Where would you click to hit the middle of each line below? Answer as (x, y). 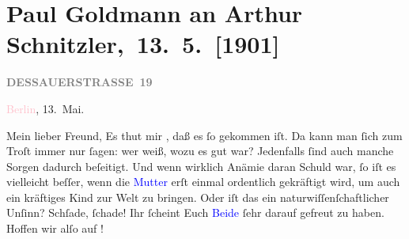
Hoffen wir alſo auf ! (55, 228)
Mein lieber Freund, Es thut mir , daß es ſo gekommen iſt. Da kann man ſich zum (204, 135)
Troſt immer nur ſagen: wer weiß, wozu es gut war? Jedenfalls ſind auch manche (200, 151)
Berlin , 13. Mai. (45, 108)
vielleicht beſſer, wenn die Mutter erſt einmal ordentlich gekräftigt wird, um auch (203, 182)
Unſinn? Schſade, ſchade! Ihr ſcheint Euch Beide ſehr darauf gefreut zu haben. (195, 212)
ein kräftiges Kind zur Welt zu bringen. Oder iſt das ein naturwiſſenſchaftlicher (198, 197)
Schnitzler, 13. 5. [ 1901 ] (143, 44)
